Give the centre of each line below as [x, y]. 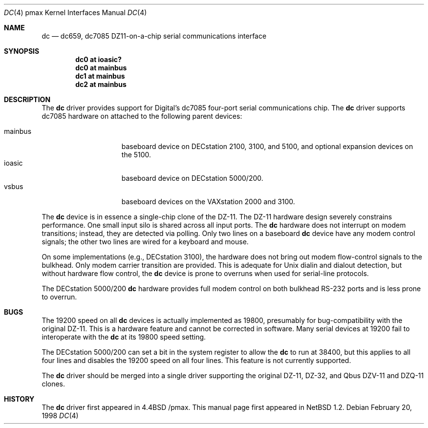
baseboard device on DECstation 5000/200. [192, 178]
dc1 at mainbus [100, 76]
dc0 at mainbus [101, 68]
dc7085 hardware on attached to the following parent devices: [142, 116]
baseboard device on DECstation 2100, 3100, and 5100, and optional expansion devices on [267, 146]
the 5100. [136, 155]
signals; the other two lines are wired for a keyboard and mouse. [145, 242]
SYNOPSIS [22, 51]
